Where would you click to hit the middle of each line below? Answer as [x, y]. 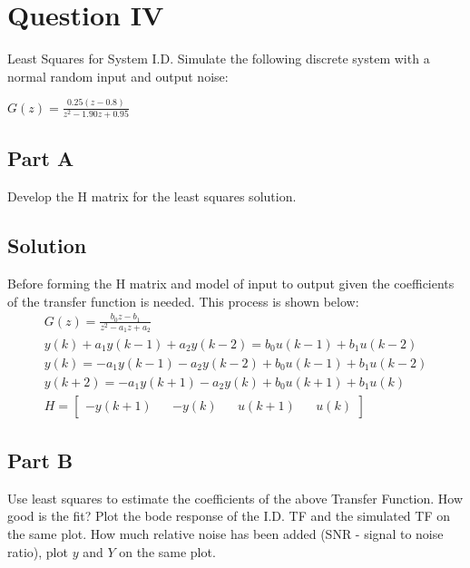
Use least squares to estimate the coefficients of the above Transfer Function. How [235, 498]
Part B [40, 460]
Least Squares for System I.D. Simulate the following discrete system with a [219, 59]
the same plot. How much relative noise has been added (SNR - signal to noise [225, 534]
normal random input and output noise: [118, 76]
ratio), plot [38, 551]
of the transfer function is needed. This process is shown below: [183, 301]
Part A [41, 158]
